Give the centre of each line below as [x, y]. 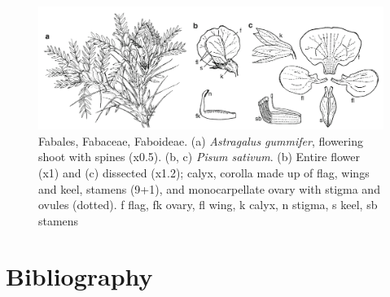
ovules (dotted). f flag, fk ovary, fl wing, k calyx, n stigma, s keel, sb [208, 205]
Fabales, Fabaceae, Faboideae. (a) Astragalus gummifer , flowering [201, 140]
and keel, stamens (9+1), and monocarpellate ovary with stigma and [209, 188]
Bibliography [79, 276]
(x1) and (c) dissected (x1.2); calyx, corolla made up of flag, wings [204, 172]
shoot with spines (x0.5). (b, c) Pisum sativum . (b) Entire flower [199, 157]
